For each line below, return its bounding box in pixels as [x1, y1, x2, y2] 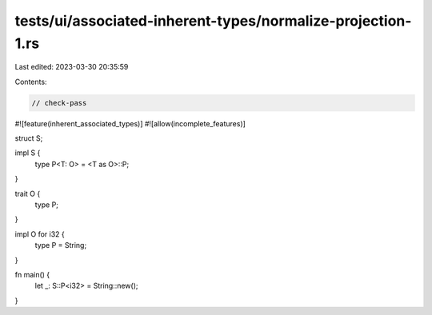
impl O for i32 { [14, 229, 66, 239]
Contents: [14, 77, 47, 86]
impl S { [14, 148, 41, 157]
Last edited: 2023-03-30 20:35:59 [14, 62, 129, 72]
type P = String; [34, 241, 87, 250]
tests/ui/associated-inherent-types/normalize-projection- [14, 12, 412, 30]
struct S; [14, 134, 43, 143]
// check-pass [31, 98, 87, 107]
